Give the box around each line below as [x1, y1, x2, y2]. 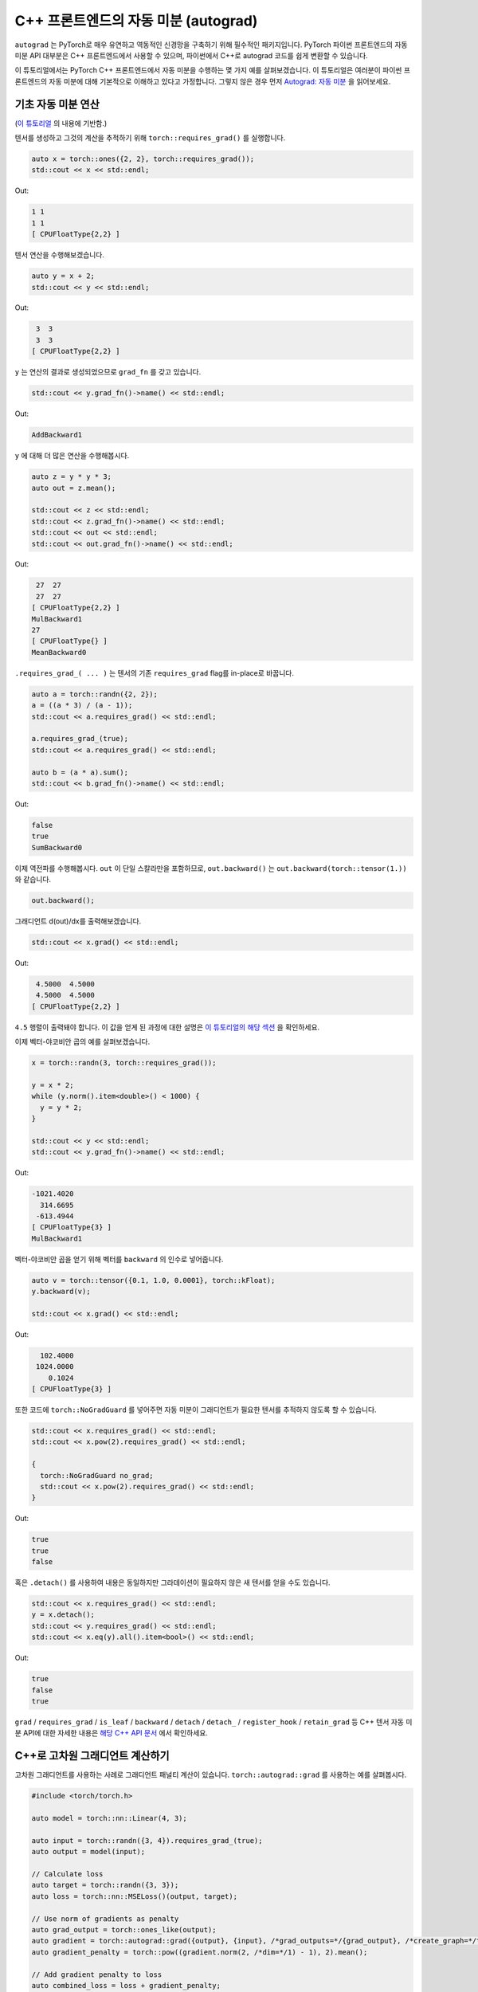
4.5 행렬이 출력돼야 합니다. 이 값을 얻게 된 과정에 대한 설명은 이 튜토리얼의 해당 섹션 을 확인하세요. [14, 1022, 320, 1032]
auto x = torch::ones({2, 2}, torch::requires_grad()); [31, 155, 255, 163]
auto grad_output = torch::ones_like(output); [31, 1925, 217, 1934]
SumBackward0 [31, 843, 83, 852]
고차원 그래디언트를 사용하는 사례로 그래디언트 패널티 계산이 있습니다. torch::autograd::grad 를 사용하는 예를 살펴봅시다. [14, 1770, 407, 1780]
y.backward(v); [31, 1287, 91, 1296]
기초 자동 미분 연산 [14, 97, 100, 111]
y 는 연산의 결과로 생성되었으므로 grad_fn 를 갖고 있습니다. [14, 367, 202, 377]
